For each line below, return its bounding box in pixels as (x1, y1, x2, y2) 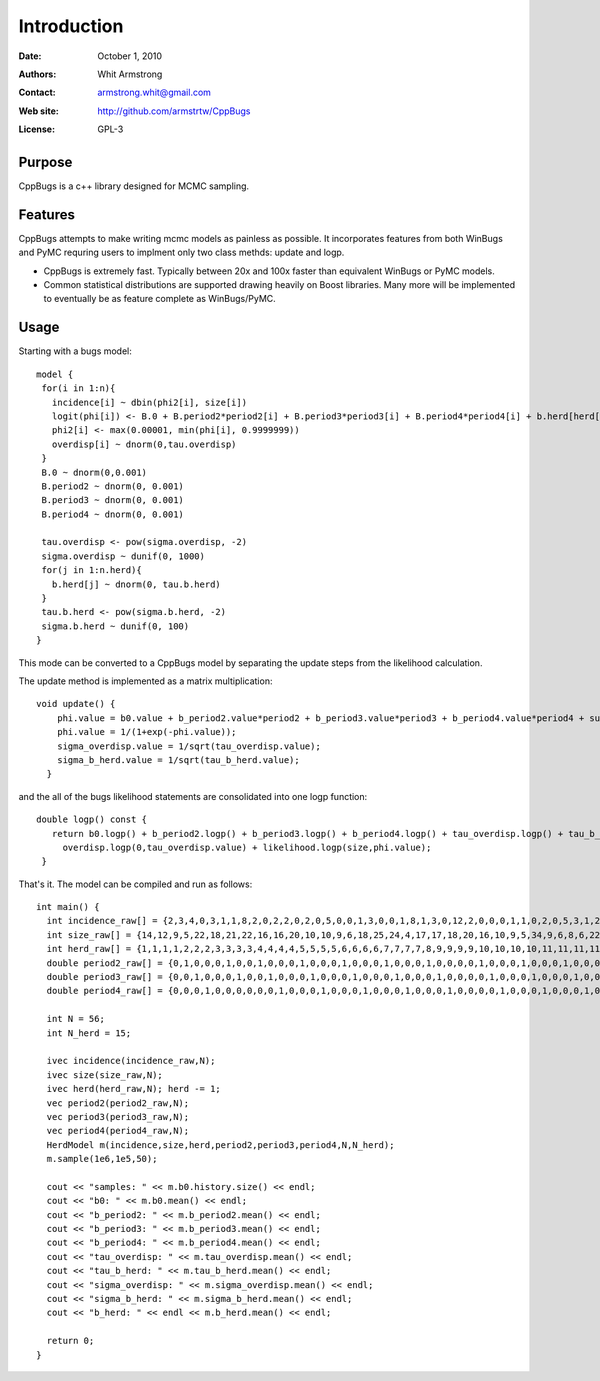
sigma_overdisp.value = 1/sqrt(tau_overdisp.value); (56, 740, 322, 752)
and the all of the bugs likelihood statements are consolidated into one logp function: (18, 790, 368, 802)
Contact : (18, 86, 57, 99)
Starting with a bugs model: (18, 345, 132, 357)
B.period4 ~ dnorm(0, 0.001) (41, 508, 185, 520)
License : (18, 123, 55, 135)
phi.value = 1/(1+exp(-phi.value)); (56, 726, 237, 738)
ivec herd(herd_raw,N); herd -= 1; (46, 1083, 222, 1095)
